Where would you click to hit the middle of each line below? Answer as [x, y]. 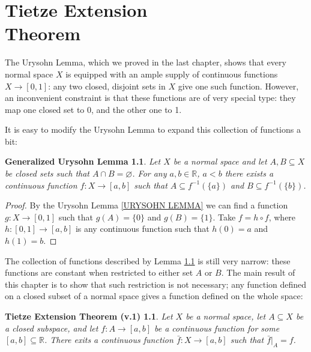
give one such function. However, [238, 86]
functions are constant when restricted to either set [99, 272]
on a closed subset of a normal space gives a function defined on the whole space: [154, 296]
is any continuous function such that [142, 229]
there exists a [249, 173]
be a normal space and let [220, 161]
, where [282, 217]
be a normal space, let [226, 316]
